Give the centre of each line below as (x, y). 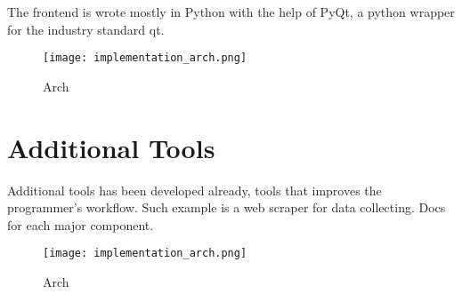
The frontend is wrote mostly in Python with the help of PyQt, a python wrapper (231, 12)
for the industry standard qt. (86, 29)
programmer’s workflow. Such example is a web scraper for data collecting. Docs (227, 207)
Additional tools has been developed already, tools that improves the (195, 190)
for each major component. (81, 224)
